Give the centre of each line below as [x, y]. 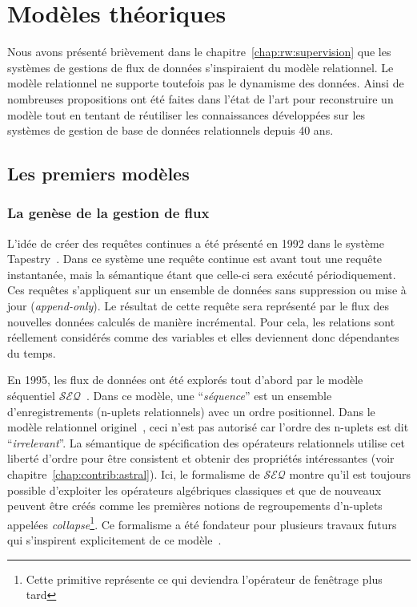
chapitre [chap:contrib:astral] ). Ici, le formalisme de [134, 474]
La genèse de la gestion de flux [108, 213]
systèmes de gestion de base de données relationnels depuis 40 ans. [170, 130]
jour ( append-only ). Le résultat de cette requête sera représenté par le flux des [198, 306]
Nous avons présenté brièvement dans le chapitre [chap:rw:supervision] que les [199, 52]
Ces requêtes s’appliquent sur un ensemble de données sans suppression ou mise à [207, 290]
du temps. [32, 352]
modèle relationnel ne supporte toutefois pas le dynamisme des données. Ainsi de [206, 83]
